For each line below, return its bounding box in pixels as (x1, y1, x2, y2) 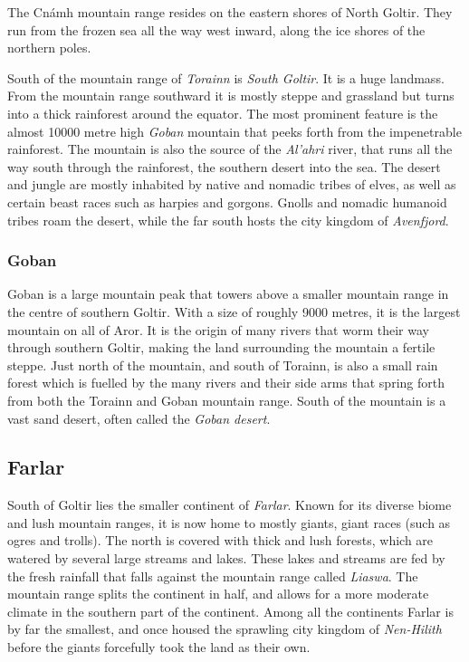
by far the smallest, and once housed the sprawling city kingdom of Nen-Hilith (7, 619, 442, 638)
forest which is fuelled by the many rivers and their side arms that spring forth (7, 373, 445, 392)
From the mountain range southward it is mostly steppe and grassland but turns (7, 86, 455, 105)
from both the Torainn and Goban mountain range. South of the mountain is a (7, 390, 446, 409)
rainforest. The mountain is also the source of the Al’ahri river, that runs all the (7, 139, 453, 158)
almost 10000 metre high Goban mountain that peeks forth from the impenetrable (7, 121, 462, 140)
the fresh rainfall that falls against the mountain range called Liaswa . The (7, 566, 418, 585)
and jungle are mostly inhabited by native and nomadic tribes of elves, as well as (7, 175, 456, 194)
